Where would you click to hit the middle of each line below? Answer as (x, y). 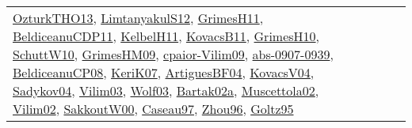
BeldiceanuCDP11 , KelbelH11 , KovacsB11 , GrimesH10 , (166, 36)
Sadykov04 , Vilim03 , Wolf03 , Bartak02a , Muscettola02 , (166, 90)
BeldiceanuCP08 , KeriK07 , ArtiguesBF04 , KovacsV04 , (164, 72)
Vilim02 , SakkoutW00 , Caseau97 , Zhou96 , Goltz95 (153, 109)
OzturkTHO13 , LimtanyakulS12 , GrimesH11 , (138, 18)
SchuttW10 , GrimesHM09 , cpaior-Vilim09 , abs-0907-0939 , (173, 54)
